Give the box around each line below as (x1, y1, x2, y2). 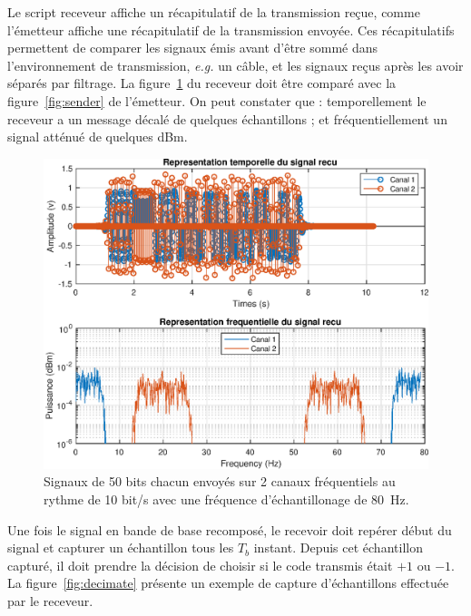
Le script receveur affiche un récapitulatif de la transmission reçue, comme (7, 3, 420, 21)
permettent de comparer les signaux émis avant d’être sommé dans (7, 38, 378, 57)
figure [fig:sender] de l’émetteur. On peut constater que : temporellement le (7, 91, 427, 110)
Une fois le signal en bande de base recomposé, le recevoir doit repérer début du (7, 520, 452, 539)
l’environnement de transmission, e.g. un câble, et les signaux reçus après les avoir (7, 55, 464, 74)
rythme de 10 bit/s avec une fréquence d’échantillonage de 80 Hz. (44, 489, 409, 508)
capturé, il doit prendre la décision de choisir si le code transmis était (7, 555, 393, 574)
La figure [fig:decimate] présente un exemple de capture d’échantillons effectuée (7, 573, 449, 592)
